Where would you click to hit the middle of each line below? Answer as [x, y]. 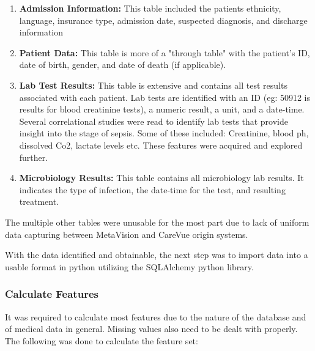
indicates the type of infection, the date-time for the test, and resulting [152, 189]
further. [34, 157]
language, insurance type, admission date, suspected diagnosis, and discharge [163, 20]
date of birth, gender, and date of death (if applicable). [123, 65]
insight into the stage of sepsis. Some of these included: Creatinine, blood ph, [164, 133]
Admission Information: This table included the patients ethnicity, [150, 8]
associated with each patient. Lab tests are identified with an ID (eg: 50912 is [165, 97]
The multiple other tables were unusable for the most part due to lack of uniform [157, 222]
